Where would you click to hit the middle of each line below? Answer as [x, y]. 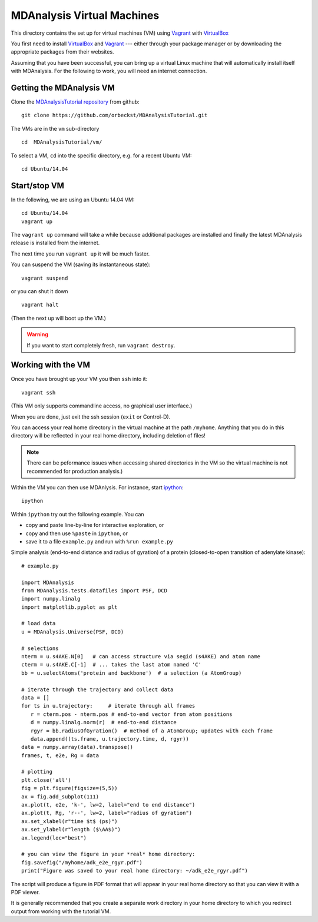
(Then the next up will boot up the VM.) [58, 318]
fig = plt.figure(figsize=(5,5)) [69, 788]
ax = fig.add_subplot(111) [60, 797]
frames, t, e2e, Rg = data [60, 755]
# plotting [37, 772]
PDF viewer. [26, 892]
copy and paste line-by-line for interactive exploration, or [95, 525]
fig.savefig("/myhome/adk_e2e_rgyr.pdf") [82, 862]
